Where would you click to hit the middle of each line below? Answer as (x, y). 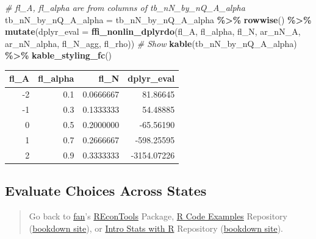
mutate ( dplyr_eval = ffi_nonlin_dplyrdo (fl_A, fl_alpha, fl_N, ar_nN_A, (153, 31)
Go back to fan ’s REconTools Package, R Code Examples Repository (158, 216)
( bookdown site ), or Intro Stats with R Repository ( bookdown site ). (156, 228)
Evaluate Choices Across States (106, 191)
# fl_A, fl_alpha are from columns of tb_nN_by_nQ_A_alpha (125, 7)
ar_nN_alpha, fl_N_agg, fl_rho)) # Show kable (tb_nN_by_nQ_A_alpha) (151, 43)
